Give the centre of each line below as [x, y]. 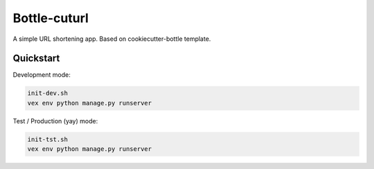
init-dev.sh [48, 93]
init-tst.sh [48, 139]
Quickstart [36, 59]
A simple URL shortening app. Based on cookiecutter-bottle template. [112, 39]
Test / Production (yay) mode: [55, 121]
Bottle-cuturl [51, 18]
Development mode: [42, 75]
